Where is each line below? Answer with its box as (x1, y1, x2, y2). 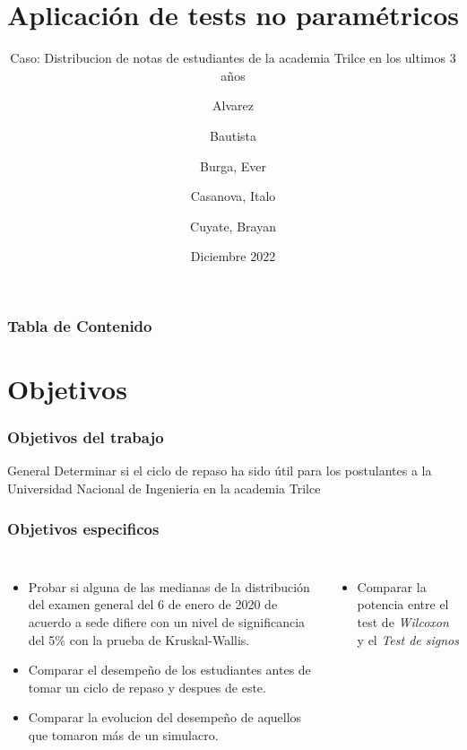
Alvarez (212, 96, 254, 115)
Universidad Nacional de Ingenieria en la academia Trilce (7, 478, 321, 497)
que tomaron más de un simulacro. (28, 725, 219, 744)
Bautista (210, 126, 256, 144)
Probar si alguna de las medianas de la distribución (28, 577, 310, 596)
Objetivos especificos (7, 517, 160, 539)
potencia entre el (357, 595, 449, 614)
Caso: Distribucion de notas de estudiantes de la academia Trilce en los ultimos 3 (10, 48, 456, 67)
